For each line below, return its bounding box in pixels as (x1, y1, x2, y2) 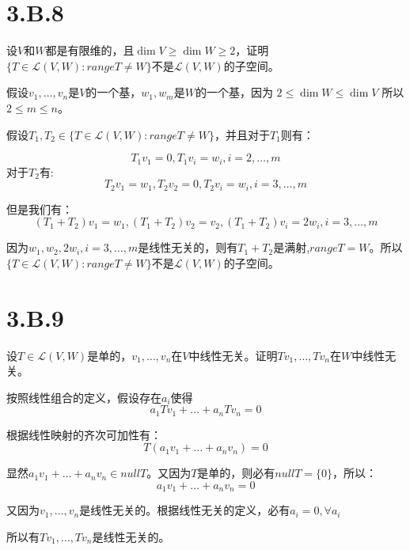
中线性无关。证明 (188, 347, 278, 363)
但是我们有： (6, 200, 73, 217)
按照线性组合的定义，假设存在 (6, 389, 161, 405)
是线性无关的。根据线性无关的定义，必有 (79, 502, 290, 518)
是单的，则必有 (197, 465, 275, 481)
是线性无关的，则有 (138, 239, 238, 256)
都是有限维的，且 (45, 42, 135, 59)
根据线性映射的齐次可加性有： (6, 426, 161, 442)
